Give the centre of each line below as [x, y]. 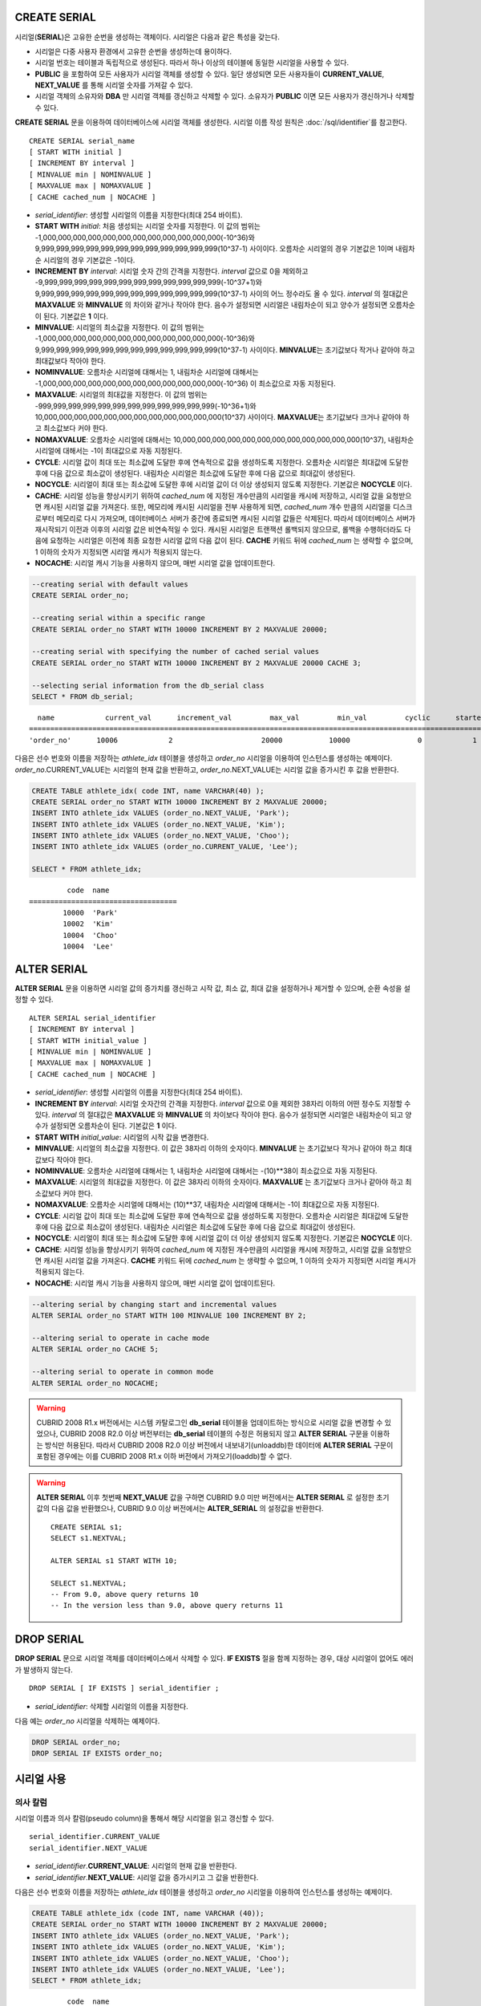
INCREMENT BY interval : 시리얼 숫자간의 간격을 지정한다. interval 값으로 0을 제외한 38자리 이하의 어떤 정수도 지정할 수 [223, 1103]
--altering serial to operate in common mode [123, 1372]
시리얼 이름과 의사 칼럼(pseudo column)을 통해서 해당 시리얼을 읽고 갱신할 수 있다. [144, 1818]
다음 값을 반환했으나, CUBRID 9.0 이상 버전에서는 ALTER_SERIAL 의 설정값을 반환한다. [187, 1509]
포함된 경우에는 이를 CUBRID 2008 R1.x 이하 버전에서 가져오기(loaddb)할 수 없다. [164, 1456]
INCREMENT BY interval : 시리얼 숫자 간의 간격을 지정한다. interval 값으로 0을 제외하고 [172, 271]
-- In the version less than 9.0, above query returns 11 [167, 1606]
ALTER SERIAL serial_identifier [93, 1018]
